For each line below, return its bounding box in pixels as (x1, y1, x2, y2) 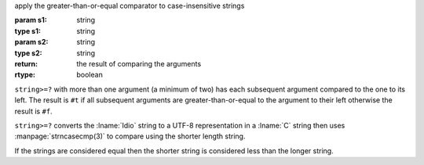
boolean (76, 70, 104, 80)
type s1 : (14, 26, 41, 35)
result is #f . (14, 106, 53, 116)
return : (14, 59, 38, 68)
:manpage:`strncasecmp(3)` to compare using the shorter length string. (14, 131, 246, 141)
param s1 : (14, 16, 47, 25)
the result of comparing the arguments (76, 59, 202, 68)
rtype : (14, 70, 35, 80)
